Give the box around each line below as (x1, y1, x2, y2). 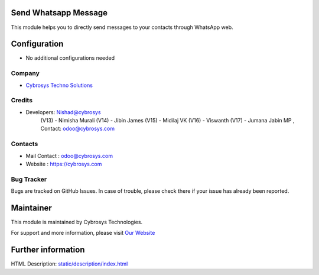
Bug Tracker (11, 175, 47, 183)
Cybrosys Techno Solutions (25, 82, 93, 89)
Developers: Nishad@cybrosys (25, 108, 101, 115)
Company (11, 69, 40, 77)
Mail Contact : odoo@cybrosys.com (25, 152, 113, 159)
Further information (11, 245, 85, 255)
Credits (11, 96, 32, 105)
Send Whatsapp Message (11, 8, 108, 18)
